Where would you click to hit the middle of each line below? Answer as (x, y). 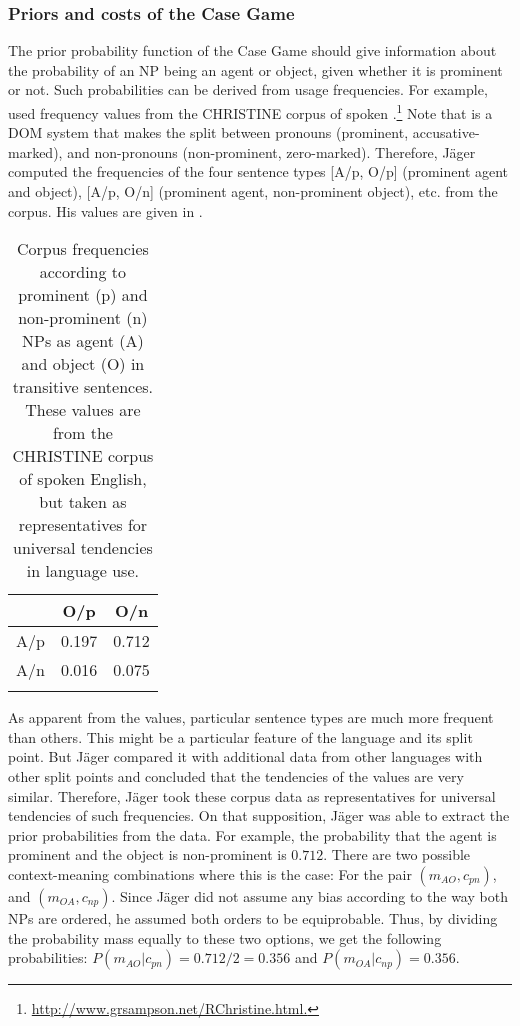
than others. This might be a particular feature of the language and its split (240, 736)
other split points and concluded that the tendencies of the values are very (236, 776)
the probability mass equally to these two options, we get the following (225, 937)
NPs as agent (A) (83, 341)
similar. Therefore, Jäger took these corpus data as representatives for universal (252, 795)
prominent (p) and (83, 295)
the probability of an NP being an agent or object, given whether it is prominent (255, 69)
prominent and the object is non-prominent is (147, 854)
